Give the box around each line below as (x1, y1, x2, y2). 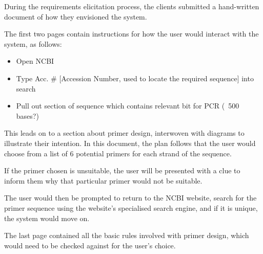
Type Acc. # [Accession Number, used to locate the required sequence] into (16, 72, 254, 83)
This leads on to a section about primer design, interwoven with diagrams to (4, 128, 245, 138)
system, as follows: (4, 38, 62, 49)
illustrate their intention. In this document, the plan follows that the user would (4, 137, 256, 148)
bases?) (16, 110, 39, 121)
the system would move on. (4, 212, 90, 223)
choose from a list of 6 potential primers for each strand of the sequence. (4, 148, 232, 158)
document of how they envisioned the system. (4, 11, 147, 22)
